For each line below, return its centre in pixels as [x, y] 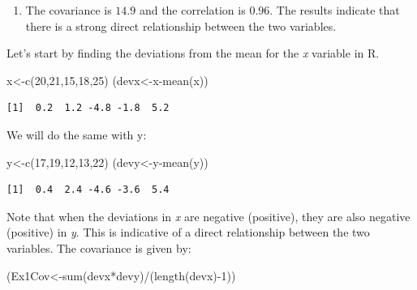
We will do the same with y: [77, 134]
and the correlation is [192, 10]
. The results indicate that [335, 10]
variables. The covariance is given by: [99, 247]
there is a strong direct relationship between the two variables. [181, 26]
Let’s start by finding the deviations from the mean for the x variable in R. [193, 53]
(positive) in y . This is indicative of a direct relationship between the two [188, 232]
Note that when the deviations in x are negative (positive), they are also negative [208, 216]
